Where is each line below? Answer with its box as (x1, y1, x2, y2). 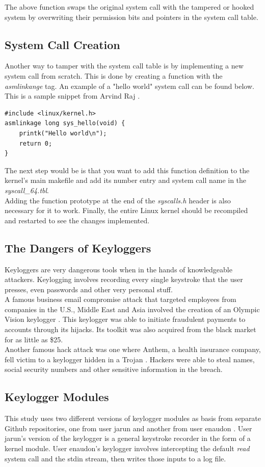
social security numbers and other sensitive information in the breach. (5, 364, 223, 375)
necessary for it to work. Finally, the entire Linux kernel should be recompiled (5, 205, 248, 216)
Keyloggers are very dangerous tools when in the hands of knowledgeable (5, 264, 232, 274)
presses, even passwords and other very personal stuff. (5, 284, 173, 294)
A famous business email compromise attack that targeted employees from (5, 294, 236, 305)
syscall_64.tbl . (5, 184, 49, 195)
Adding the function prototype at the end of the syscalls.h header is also (5, 195, 231, 205)
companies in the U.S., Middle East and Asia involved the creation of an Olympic (5, 303, 260, 314)
